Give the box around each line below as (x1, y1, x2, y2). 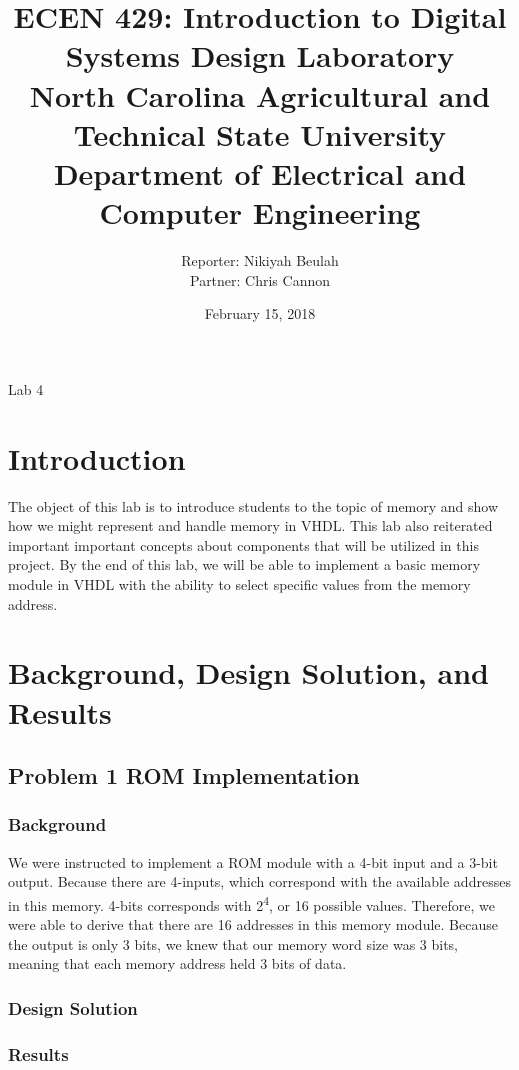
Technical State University (73, 113, 447, 154)
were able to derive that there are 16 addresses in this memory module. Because (8, 914, 498, 935)
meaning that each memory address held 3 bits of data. (8, 953, 347, 974)
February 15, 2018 (204, 303, 316, 324)
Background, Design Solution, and (8, 652, 489, 693)
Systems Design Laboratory (65, 35, 455, 76)
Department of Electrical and (53, 152, 467, 193)
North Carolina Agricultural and (29, 74, 491, 115)
